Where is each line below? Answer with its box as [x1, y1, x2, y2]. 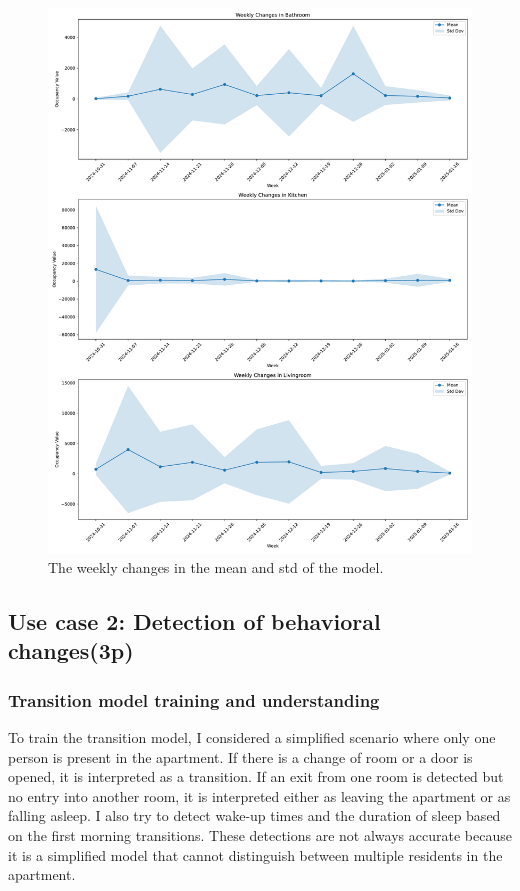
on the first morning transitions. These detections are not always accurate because [8, 824, 512, 845]
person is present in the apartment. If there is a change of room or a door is [8, 746, 473, 767]
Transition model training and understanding [8, 687, 380, 712]
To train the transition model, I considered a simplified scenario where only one [8, 727, 496, 748]
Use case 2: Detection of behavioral [8, 606, 381, 637]
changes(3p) [8, 635, 134, 666]
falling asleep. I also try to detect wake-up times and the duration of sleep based [8, 805, 501, 826]
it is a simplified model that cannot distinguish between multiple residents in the [8, 844, 503, 865]
